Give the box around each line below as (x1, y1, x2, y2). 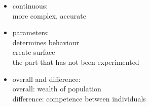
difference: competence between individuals (12, 93, 146, 103)
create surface (12, 47, 55, 57)
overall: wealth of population (12, 83, 101, 94)
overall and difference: (12, 73, 81, 84)
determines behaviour (12, 37, 80, 47)
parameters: (12, 27, 49, 38)
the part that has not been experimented (12, 56, 139, 67)
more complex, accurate (12, 10, 86, 21)
